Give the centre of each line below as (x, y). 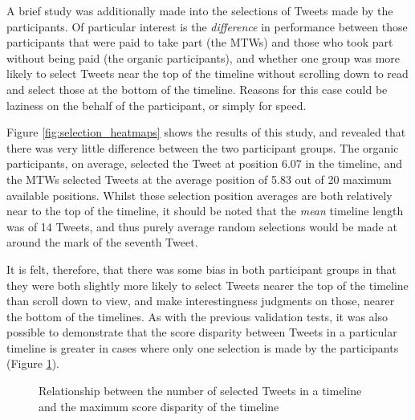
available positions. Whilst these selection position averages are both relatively (199, 195)
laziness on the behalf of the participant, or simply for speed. (157, 105)
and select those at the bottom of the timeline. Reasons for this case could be (197, 89)
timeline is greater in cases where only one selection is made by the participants (203, 347)
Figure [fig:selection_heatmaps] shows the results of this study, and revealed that (206, 132)
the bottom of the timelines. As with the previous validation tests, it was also (197, 316)
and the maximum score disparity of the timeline (159, 406)
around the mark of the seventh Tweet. (102, 242)
